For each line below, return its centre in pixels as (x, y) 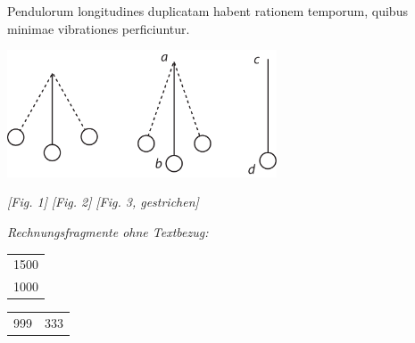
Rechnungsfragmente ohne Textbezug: (108, 231)
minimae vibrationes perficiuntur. (99, 28)
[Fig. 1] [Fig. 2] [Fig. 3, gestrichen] (103, 202)
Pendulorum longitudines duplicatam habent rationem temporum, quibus (207, 11)
